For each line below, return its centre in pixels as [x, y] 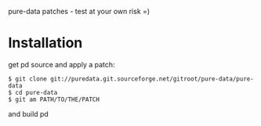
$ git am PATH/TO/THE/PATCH [54, 99]
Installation [45, 43]
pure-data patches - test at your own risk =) [79, 11]
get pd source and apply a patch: [62, 64]
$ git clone [27, 79]
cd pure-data [36, 92]
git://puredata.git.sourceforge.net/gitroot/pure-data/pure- [152, 79]
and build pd [28, 113]
